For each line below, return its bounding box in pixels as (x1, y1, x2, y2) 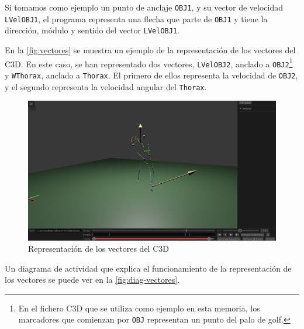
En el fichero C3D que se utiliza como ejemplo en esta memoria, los (18, 301, 260, 314)
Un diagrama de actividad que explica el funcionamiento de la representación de (5, 262, 292, 274)
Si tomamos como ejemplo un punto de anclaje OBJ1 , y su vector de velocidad (5, 1, 284, 13)
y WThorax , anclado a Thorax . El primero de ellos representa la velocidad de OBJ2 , (5, 68, 298, 81)
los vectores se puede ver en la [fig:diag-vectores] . (5, 273, 180, 286)
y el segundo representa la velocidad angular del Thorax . (5, 80, 207, 92)
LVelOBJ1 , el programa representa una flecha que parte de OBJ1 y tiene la (5, 12, 268, 25)
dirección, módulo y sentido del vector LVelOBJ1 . (5, 24, 179, 36)
